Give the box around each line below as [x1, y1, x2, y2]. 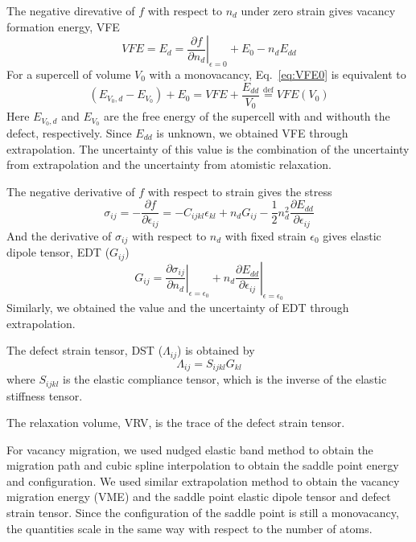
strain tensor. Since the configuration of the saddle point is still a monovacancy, [6, 504, 399, 521]
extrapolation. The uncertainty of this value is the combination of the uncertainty [6, 140, 410, 157]
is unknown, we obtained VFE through [156, 124, 348, 141]
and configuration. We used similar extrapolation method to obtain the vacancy [6, 472, 400, 489]
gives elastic [323, 227, 381, 244]
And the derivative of [6, 227, 112, 244]
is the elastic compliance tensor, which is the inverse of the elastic [62, 371, 387, 388]
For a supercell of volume [6, 65, 131, 82]
